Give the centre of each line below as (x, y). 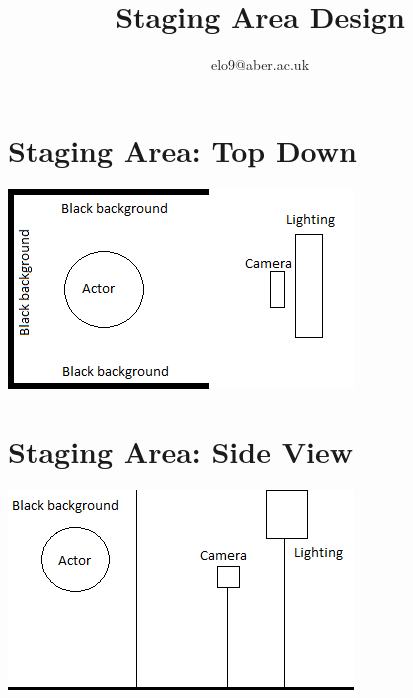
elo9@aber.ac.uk (260, 64)
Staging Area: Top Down (182, 149)
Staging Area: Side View (180, 451)
